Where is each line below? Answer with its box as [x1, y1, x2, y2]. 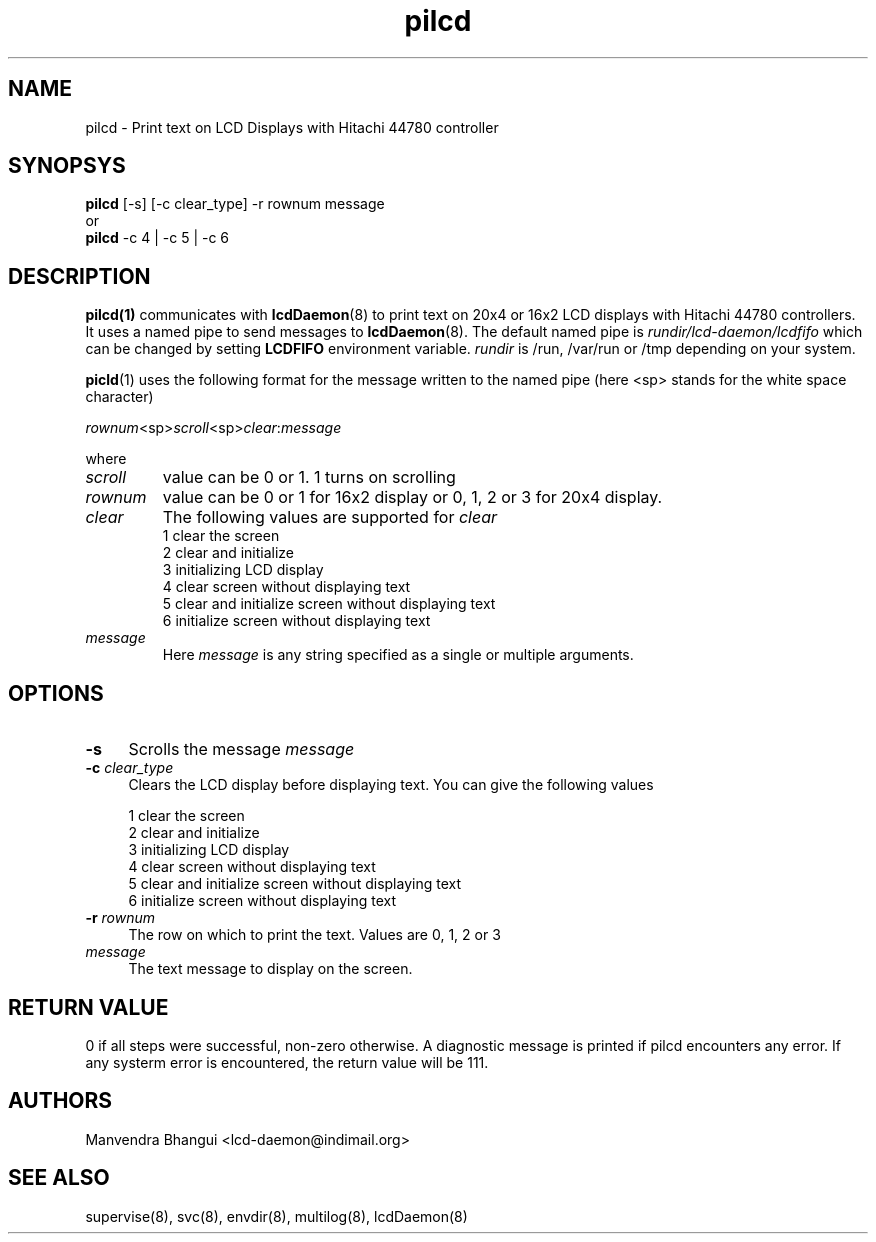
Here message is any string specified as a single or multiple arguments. [162, 646, 634, 664]
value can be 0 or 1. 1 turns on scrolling [162, 467, 456, 488]
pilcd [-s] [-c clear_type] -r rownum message [85, 195, 385, 213]
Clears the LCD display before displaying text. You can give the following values [128, 776, 654, 794]
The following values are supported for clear [162, 507, 498, 528]
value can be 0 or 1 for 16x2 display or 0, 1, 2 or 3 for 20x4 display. [162, 487, 663, 508]
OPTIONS [8, 680, 104, 706]
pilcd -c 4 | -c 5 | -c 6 [85, 229, 230, 247]
